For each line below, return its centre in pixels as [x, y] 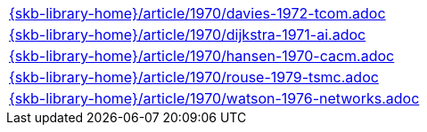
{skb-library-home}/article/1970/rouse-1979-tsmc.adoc [194, 77]
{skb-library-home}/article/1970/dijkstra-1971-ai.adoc [188, 35]
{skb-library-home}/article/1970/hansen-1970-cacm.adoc [202, 56]
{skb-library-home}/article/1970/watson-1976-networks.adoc [214, 98]
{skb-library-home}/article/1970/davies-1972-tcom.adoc [197, 13]
